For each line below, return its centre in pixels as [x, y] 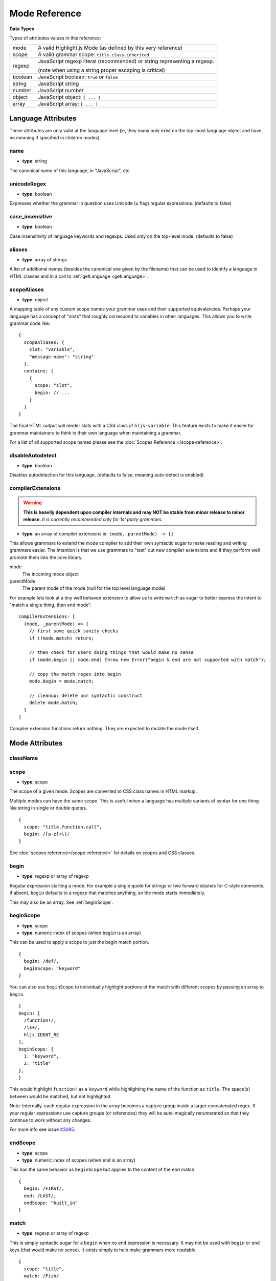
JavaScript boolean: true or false [78, 77]
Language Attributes [43, 118]
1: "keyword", [41, 1056]
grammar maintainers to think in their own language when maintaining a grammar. [95, 432]
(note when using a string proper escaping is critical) [101, 70]
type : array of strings [45, 259]
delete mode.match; [53, 703]
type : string [34, 161]
